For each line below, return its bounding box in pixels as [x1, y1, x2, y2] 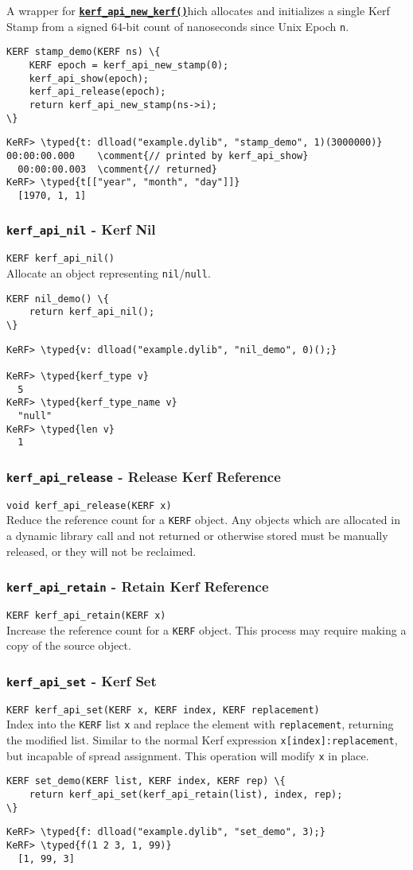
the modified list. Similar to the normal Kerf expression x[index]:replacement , [6, 731, 398, 748]
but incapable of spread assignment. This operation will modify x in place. [6, 747, 369, 763]
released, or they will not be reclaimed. [6, 542, 197, 559]
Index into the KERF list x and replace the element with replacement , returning [6, 716, 394, 732]
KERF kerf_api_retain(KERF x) [6, 609, 166, 621]
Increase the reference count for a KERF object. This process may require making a [6, 621, 407, 638]
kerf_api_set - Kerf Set [6, 670, 157, 690]
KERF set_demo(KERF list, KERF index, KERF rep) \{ [6, 775, 286, 787]
